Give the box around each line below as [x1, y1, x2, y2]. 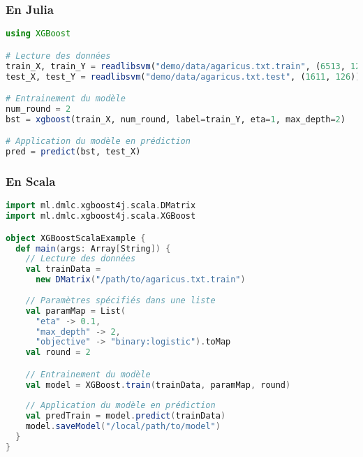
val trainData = [25, 264, 101, 275]
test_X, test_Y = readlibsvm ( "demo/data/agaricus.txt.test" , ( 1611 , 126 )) [6, 71, 361, 82]
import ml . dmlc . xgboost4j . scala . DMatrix [6, 201, 196, 211]
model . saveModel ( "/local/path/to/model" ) [25, 421, 221, 432]
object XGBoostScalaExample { [6, 233, 146, 243]
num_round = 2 [6, 103, 71, 114]
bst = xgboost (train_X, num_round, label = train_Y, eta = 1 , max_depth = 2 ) [6, 114, 346, 124]
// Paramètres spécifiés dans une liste [25, 295, 216, 305]
